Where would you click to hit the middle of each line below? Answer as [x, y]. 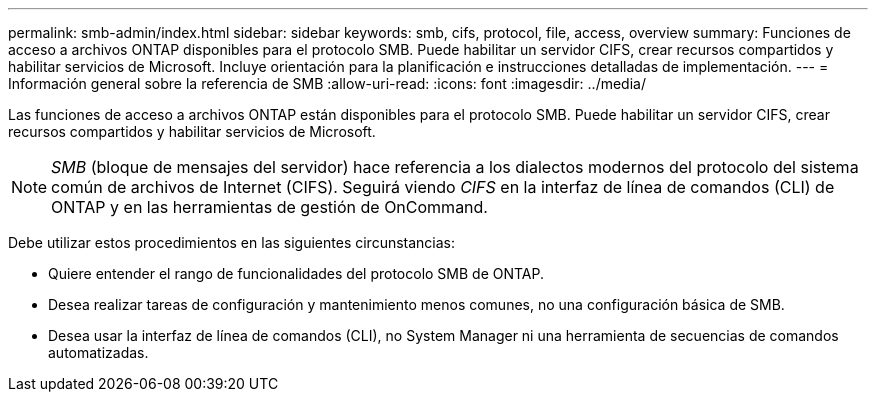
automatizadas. [98, 352]
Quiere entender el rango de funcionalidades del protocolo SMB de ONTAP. [296, 273]
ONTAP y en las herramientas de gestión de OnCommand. [269, 207]
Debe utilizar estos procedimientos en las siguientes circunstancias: [232, 242]
